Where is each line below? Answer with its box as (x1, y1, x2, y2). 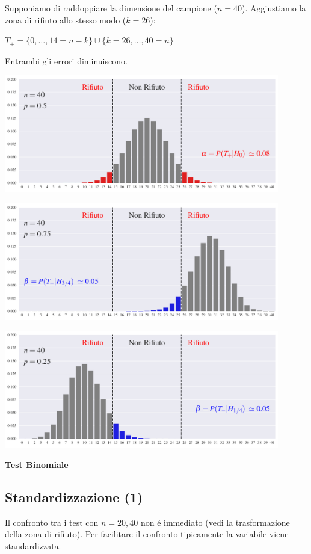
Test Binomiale (5, 458, 69, 471)
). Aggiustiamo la (242, 2, 306, 14)
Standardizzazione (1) (5, 488, 143, 506)
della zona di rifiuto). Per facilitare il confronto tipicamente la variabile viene (5, 528, 289, 540)
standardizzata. (5, 540, 61, 552)
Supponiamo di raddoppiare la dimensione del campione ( (5, 2, 217, 14)
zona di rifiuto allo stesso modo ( (5, 13, 126, 26)
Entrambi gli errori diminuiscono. (5, 54, 128, 67)
